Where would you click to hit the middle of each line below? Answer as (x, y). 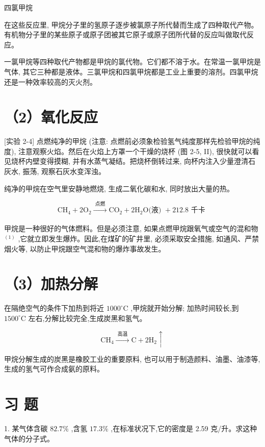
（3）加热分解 (51, 283)
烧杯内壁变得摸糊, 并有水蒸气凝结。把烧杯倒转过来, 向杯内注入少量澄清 (130, 161)
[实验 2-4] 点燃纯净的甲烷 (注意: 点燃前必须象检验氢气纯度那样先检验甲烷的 (129, 141)
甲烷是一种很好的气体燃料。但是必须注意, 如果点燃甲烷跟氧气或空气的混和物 (131, 228)
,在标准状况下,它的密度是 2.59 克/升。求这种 (184, 428)
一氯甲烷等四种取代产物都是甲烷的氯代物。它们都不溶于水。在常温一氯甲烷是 (132, 61)
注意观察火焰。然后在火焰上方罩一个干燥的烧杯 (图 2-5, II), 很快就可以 (135, 151)
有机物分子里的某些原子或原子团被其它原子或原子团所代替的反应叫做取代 (125, 34)
